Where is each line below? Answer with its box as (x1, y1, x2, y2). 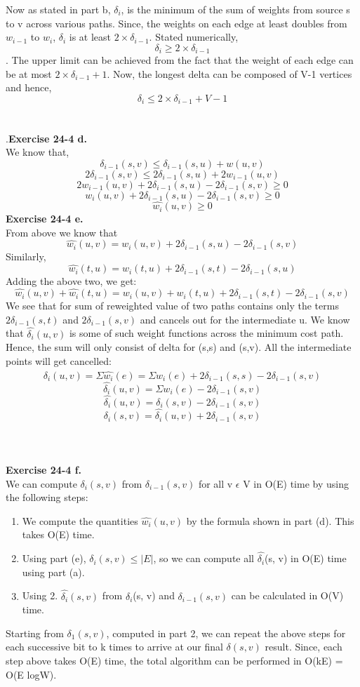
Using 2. (22, 588, 58, 603)
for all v (198, 476, 233, 491)
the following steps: (6, 490, 88, 505)
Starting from (6, 625, 64, 640)
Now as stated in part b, (6, 2, 111, 16)
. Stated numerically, (149, 29, 239, 44)
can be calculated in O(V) (231, 588, 344, 603)
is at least (69, 29, 112, 44)
